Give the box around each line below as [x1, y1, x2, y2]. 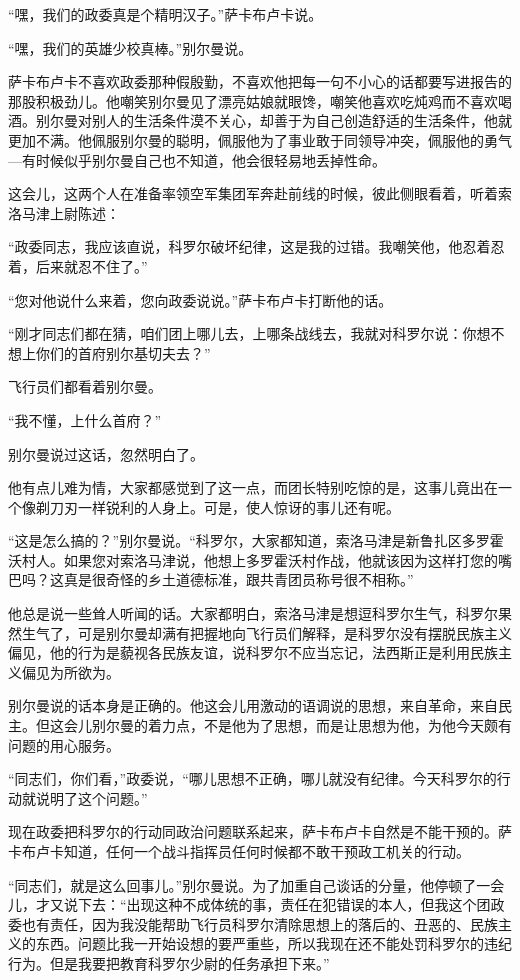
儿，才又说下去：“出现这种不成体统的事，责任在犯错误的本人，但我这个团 [8, 894, 491, 915]
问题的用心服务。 [8, 734, 120, 755]
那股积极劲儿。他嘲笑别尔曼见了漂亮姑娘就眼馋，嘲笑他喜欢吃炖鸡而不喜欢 [8, 90, 498, 111]
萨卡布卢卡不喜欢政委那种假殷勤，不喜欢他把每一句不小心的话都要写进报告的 [8, 71, 512, 92]
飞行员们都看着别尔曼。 [8, 376, 162, 397]
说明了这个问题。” [35, 787, 148, 808]
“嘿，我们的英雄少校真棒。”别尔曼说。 [8, 37, 253, 58]
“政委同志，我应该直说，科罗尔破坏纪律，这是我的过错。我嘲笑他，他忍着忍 [8, 236, 505, 257]
